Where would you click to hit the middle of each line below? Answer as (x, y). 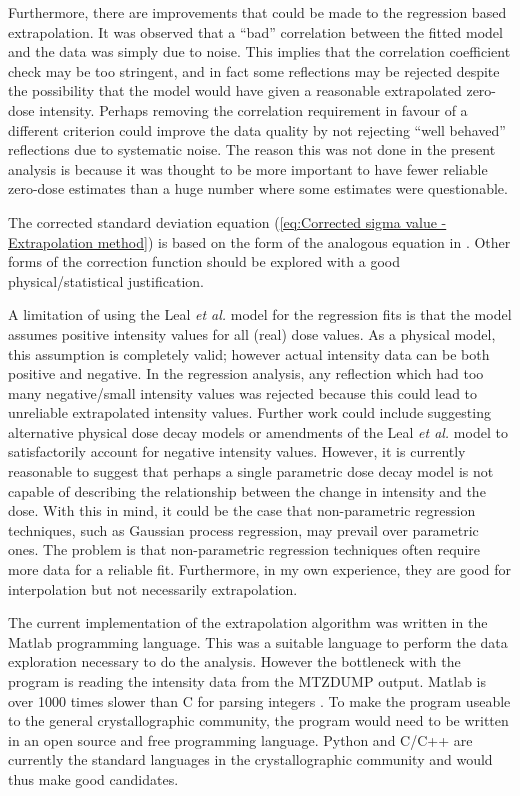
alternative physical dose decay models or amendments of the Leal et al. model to (258, 431)
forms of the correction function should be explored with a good (204, 261)
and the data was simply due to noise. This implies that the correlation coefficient (259, 51)
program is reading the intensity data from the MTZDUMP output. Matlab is (247, 681)
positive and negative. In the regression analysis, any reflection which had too (246, 373)
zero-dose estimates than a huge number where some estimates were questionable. (258, 188)
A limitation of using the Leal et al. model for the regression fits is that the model (260, 314)
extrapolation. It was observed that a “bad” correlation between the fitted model (255, 31)
